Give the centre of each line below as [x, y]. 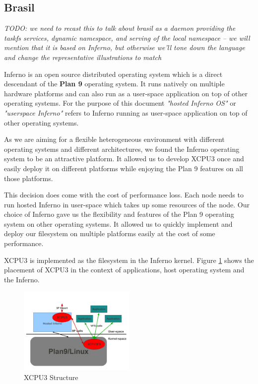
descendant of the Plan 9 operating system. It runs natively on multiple [114, 84]
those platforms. [29, 178]
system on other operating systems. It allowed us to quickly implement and [118, 224]
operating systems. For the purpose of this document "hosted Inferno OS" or [120, 103]
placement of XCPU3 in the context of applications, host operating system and [124, 270]
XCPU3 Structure [51, 377]
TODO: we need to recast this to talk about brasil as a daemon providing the [120, 28]
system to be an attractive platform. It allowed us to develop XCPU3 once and [124, 159]
